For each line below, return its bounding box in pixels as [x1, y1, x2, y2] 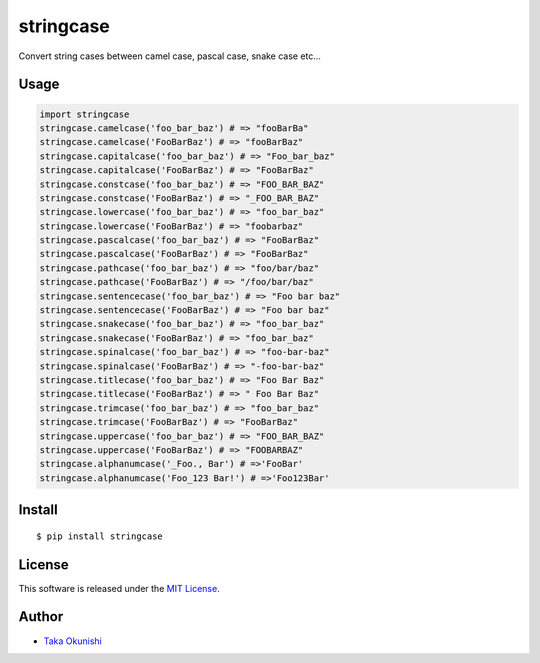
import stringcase [39, 108, 130, 120]
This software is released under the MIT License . [18, 582, 220, 594]
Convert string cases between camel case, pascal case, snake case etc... [18, 50, 322, 62]
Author [18, 608, 64, 625]
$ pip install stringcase [36, 530, 164, 542]
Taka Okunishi [43, 635, 102, 647]
